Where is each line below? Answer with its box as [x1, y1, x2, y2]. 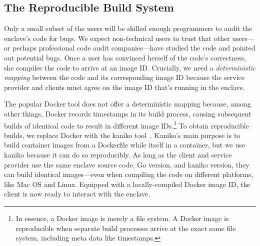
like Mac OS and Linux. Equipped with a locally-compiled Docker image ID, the [4, 178, 250, 189]
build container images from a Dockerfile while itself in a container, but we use [4, 139, 245, 150]
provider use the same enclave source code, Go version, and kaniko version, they [4, 159, 249, 169]
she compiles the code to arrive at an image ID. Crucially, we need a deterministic [4, 62, 256, 72]
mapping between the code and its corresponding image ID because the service [4, 72, 245, 82]
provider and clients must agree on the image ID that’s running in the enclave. [4, 81, 245, 92]
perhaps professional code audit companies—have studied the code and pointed [12, 42, 255, 53]
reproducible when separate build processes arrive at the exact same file [15, 222, 236, 233]
